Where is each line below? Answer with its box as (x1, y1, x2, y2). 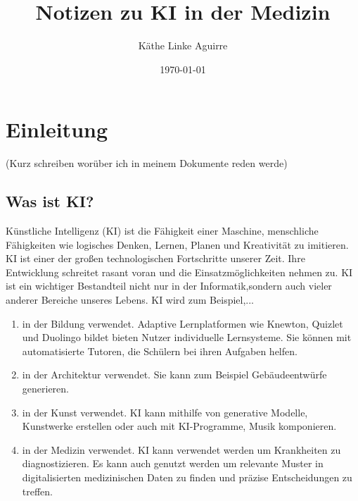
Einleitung (6, 115, 108, 144)
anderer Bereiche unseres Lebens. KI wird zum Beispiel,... (6, 292, 254, 307)
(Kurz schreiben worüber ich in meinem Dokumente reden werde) (6, 156, 288, 171)
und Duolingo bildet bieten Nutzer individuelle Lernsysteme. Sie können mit (22, 330, 352, 345)
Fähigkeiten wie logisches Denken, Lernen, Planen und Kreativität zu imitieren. (6, 237, 349, 252)
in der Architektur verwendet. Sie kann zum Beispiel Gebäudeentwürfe (22, 367, 327, 382)
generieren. (22, 381, 69, 395)
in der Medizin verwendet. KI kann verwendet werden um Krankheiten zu (22, 442, 341, 457)
